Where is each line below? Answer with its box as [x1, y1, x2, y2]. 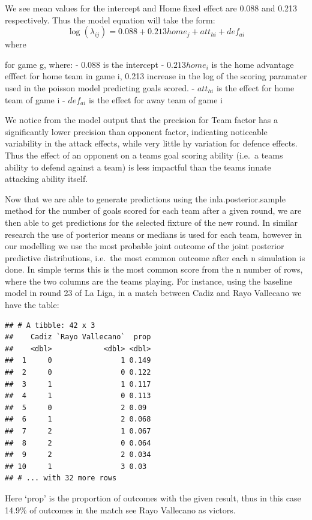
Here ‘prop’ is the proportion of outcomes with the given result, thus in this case [5, 491, 301, 504]
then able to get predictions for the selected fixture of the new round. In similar [5, 216, 298, 228]
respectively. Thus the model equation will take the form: [5, 13, 215, 26]
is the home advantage [211, 58, 294, 70]
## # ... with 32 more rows [5, 474, 117, 483]
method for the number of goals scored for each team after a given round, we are [5, 204, 302, 217]
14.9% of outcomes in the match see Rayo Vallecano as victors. [5, 503, 236, 516]
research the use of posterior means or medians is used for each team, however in [5, 228, 302, 240]
